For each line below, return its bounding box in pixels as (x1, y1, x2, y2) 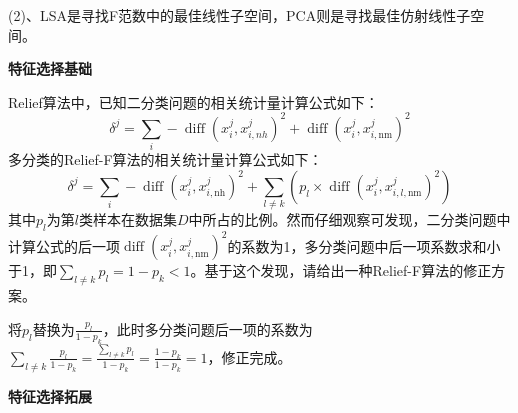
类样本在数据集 (78, 209, 177, 230)
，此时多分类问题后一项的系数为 (102, 318, 313, 339)
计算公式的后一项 (8, 235, 120, 256)
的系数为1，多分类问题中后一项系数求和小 (227, 235, 501, 256)
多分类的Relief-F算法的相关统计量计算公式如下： (8, 149, 323, 170)
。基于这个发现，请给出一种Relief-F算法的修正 (190, 260, 492, 281)
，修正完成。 (207, 346, 292, 367)
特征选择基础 (8, 58, 92, 79)
